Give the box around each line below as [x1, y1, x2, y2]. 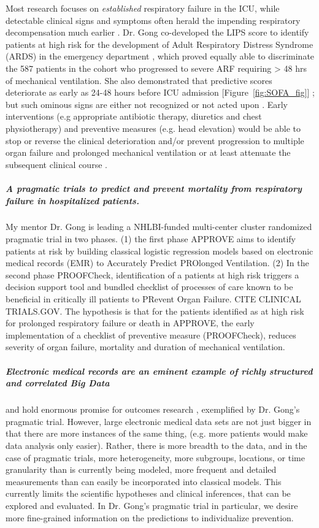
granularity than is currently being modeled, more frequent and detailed [6, 463, 277, 476]
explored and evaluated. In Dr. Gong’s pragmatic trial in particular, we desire [6, 499, 298, 511]
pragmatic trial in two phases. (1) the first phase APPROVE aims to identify [6, 232, 296, 245]
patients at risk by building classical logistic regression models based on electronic [6, 244, 313, 257]
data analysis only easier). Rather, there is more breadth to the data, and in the [6, 438, 307, 451]
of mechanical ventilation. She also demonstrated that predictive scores [6, 74, 272, 86]
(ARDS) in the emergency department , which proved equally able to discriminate [6, 50, 315, 63]
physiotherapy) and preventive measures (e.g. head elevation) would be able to [6, 121, 301, 134]
